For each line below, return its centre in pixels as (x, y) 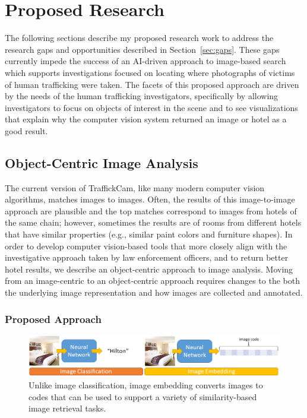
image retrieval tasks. (67, 408)
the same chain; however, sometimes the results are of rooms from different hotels (153, 222)
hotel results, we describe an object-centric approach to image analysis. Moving (149, 269)
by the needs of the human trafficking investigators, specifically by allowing (142, 96)
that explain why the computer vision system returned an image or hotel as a (146, 119)
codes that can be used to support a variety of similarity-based (143, 396)
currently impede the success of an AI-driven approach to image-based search (145, 61)
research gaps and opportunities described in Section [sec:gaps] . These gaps (142, 49)
